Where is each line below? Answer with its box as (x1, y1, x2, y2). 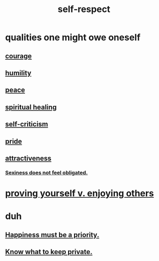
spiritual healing (5, 103, 57, 111)
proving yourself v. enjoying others (5, 188, 154, 199)
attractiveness (5, 154, 51, 163)
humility (5, 69, 31, 77)
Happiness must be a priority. (5, 230, 99, 239)
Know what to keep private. (5, 247, 92, 256)
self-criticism (5, 120, 48, 128)
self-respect (57, 4, 110, 15)
